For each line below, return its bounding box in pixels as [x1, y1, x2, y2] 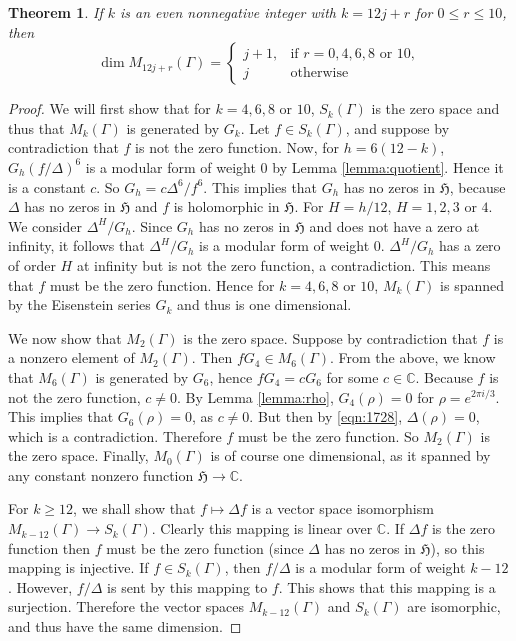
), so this [430, 537, 485, 558]
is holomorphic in [173, 196, 280, 217]
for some [326, 366, 379, 387]
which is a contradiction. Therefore [8, 425, 222, 446]
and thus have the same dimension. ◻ [8, 616, 242, 637]
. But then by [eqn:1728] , [249, 406, 403, 427]
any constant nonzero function [8, 464, 194, 485]
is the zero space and [371, 98, 500, 119]
